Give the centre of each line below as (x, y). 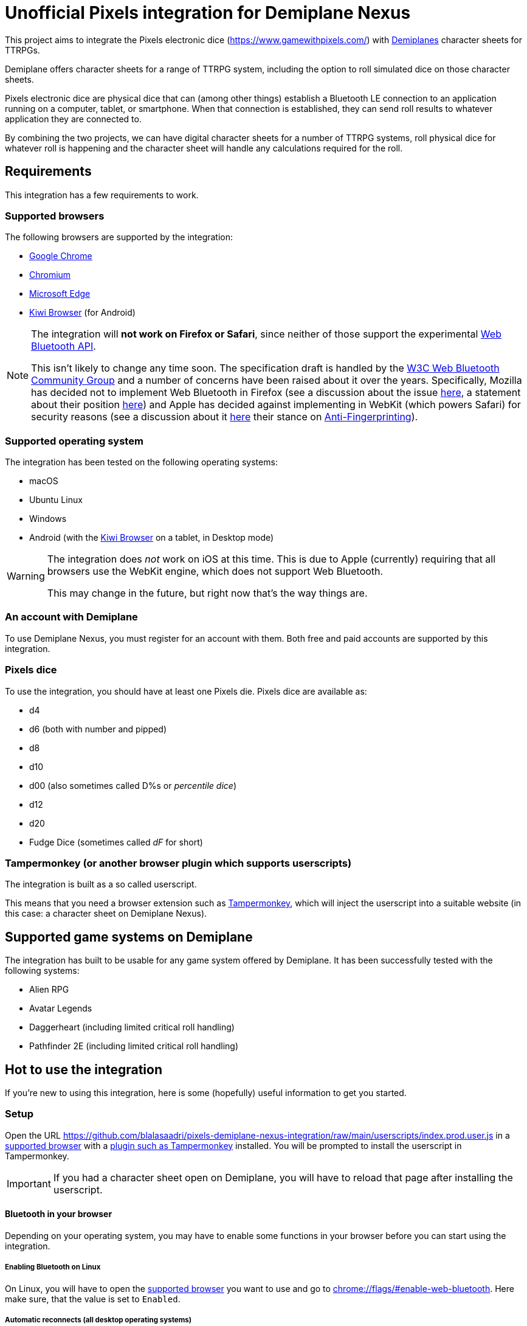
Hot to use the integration (84, 1069)
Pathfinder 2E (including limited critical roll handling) (134, 1046)
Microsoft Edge (60, 294)
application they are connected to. (73, 119)
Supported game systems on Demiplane (129, 937)
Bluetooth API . (64, 346)
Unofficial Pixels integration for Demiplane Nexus (208, 13)
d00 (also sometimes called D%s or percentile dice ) (133, 785)
